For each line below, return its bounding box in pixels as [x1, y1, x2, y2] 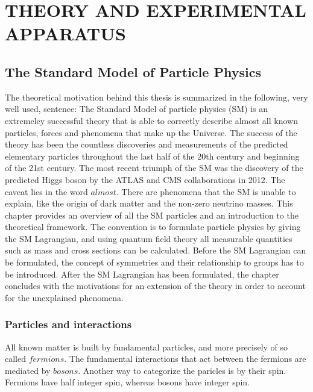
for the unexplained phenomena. [5, 291, 124, 303]
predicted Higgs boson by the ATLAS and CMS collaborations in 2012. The [5, 173, 285, 185]
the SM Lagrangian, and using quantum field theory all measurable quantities [5, 232, 292, 244]
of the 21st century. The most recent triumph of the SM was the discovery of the [5, 161, 303, 174]
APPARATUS [5, 21, 126, 46]
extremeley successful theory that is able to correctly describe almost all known [5, 114, 298, 126]
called [5, 352, 26, 365]
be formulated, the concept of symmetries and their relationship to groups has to [5, 256, 304, 269]
